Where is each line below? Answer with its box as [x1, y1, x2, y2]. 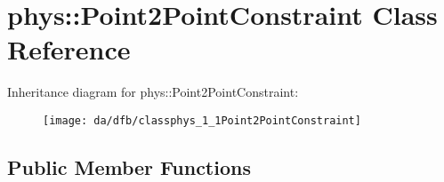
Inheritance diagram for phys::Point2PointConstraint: [7, 83, 299, 101]
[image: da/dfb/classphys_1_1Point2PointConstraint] [43, 114, 361, 127]
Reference [7, 31, 131, 67]
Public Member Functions [7, 153, 251, 180]
